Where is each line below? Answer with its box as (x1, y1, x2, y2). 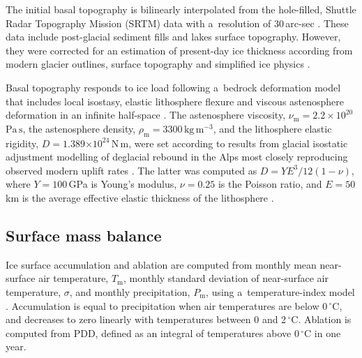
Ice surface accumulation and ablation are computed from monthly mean (6, 257, 317, 271)
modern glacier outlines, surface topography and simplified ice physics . (6, 57, 310, 71)
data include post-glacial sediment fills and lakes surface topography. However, (6, 29, 341, 44)
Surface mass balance (6, 224, 162, 246)
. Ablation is (298, 312, 352, 327)
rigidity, (6, 135, 39, 150)
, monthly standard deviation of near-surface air (123, 271, 329, 285)
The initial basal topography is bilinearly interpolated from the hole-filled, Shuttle (6, 2, 356, 16)
